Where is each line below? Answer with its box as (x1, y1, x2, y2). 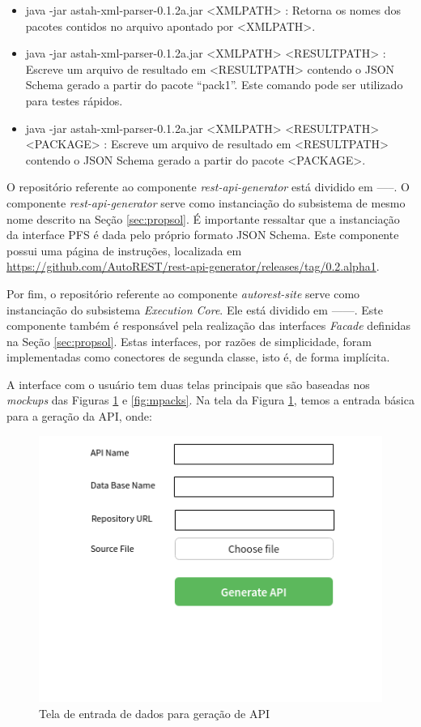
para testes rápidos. (25, 92, 123, 109)
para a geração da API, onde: (6, 408, 152, 425)
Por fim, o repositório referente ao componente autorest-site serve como (6, 284, 360, 301)
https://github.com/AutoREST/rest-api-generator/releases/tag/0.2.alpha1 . (6, 258, 380, 275)
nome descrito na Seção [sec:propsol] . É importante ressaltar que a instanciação (6, 210, 400, 227)
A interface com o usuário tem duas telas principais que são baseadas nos (6, 375, 370, 392)
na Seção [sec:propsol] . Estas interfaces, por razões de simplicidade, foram (6, 332, 372, 349)
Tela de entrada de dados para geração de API (39, 705, 270, 722)
